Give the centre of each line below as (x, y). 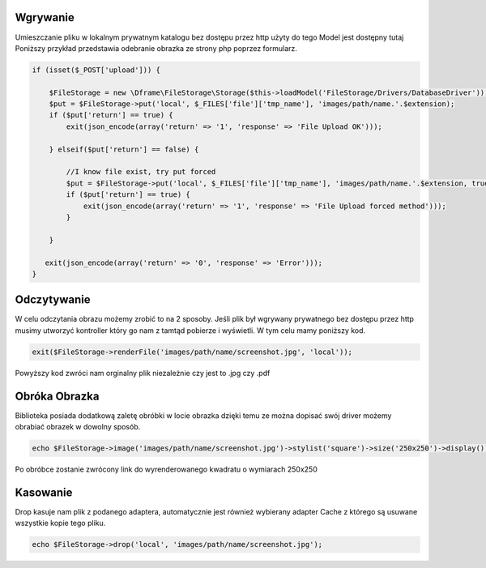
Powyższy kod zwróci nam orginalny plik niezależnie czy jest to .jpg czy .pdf (143, 373)
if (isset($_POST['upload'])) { (96, 70)
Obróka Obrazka (57, 396)
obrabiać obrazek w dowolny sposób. (78, 427)
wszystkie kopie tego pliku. (60, 523)
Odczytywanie (53, 300)
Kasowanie (44, 492)
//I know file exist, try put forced (141, 172)
